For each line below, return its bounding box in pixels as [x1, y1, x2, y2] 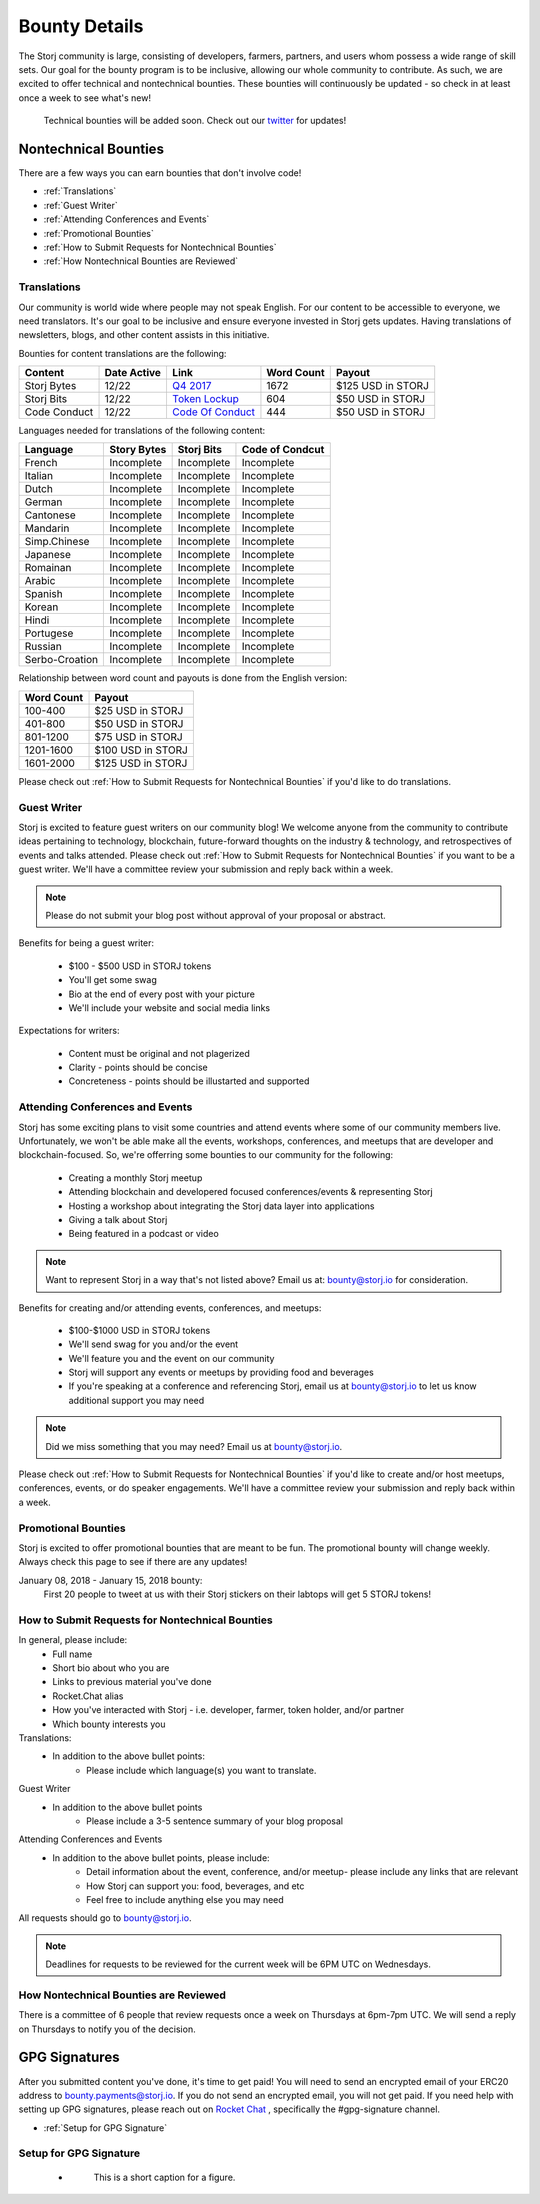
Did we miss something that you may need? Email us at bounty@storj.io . [45, 1440, 343, 1452]
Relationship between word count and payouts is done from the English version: [18, 672, 348, 684]
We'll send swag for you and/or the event [68, 1338, 239, 1350]
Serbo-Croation [24, 653, 99, 667]
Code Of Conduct [171, 405, 255, 419]
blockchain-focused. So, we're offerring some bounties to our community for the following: [18, 1149, 394, 1161]
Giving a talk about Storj [68, 1213, 168, 1225]
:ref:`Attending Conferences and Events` [43, 213, 210, 225]
